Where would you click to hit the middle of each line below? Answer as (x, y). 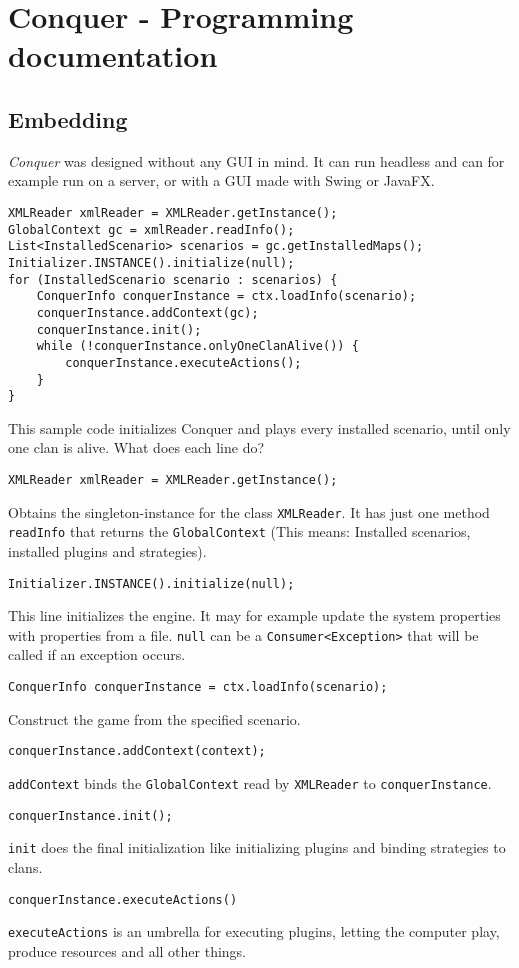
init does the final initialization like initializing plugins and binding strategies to (257, 847)
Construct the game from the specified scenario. (154, 718)
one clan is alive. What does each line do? (136, 447)
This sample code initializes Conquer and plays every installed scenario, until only (259, 427)
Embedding (68, 118)
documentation (113, 55)
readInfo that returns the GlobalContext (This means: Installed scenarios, (239, 531)
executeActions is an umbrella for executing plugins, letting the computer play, (254, 931)
